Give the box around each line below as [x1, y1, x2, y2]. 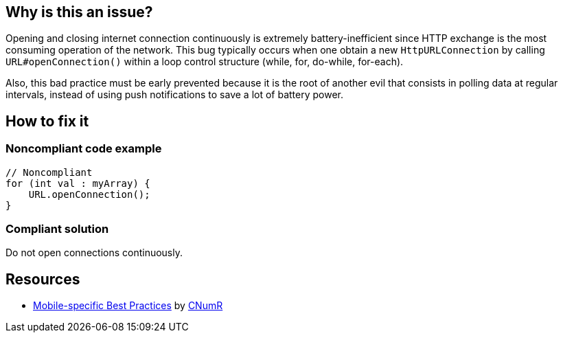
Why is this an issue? [5, 3, 153, 21]
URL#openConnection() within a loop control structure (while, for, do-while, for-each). [5, 56, 404, 68]
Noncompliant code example [5, 142, 162, 156]
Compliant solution [5, 222, 109, 236]
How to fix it [5, 112, 89, 130]
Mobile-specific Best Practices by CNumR [33, 300, 223, 312]
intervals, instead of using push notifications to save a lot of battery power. [5, 89, 344, 101]
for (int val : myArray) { [5, 177, 150, 189]
